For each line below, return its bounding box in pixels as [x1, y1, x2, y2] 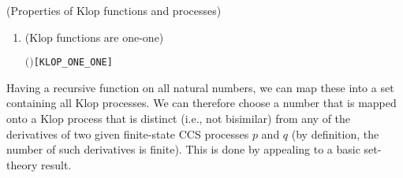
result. [40, 156, 72, 172]
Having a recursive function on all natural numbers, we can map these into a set [6, 79, 394, 95]
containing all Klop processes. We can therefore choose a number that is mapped [6, 95, 397, 111]
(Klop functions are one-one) [24, 28, 164, 45]
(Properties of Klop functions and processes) [6, 2, 222, 18]
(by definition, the [291, 125, 379, 142]
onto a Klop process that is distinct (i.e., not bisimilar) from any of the [6, 110, 351, 127]
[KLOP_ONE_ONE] [33, 57, 113, 69]
